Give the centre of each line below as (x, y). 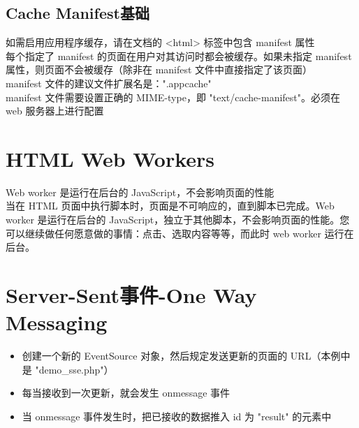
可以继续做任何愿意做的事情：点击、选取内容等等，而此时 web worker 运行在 (180, 233)
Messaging (57, 322)
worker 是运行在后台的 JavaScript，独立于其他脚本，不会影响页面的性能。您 (178, 220)
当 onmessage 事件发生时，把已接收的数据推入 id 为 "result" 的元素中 (177, 416)
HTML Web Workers (110, 158)
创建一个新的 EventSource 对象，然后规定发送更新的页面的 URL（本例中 (186, 356)
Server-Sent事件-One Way (131, 295)
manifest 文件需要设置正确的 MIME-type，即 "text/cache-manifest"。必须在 (173, 97)
